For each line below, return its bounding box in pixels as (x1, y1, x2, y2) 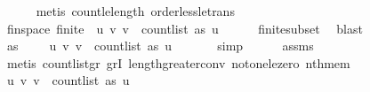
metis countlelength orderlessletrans (36, 2, 235, 19)
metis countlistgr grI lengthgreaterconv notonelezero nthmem (6, 53, 350, 72)
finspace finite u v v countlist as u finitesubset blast (6, 19, 363, 37)
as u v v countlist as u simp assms (6, 36, 314, 55)
